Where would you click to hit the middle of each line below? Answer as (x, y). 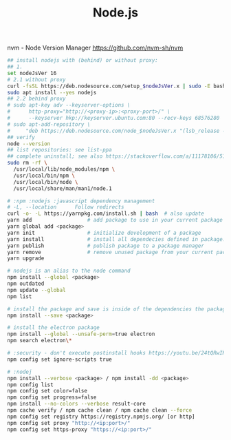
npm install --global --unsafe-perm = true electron (81, 334)
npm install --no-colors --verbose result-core (77, 404)
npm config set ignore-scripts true (59, 359)
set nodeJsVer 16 (32, 73)
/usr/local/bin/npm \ (44, 176)
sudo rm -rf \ (27, 163)
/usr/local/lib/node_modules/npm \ (64, 169)
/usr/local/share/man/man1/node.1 (63, 188)
